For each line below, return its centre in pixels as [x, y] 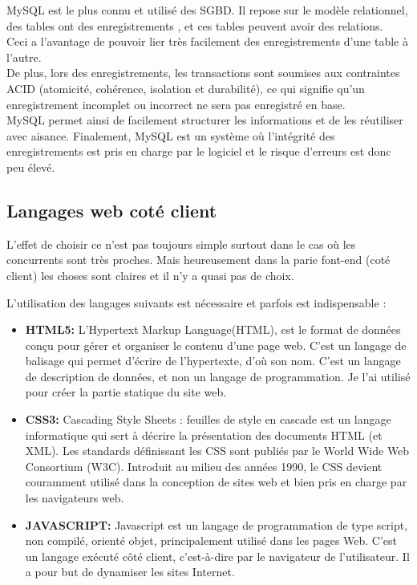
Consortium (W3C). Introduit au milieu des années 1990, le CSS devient [204, 466]
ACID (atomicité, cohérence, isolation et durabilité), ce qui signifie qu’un [186, 88]
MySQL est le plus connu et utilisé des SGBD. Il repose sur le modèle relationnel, [207, 10]
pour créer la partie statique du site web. [126, 392]
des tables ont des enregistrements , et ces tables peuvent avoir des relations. [195, 25]
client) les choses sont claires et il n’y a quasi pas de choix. [150, 275]
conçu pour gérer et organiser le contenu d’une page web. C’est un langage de [216, 345]
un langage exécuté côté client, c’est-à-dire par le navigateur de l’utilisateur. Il [217, 556]
